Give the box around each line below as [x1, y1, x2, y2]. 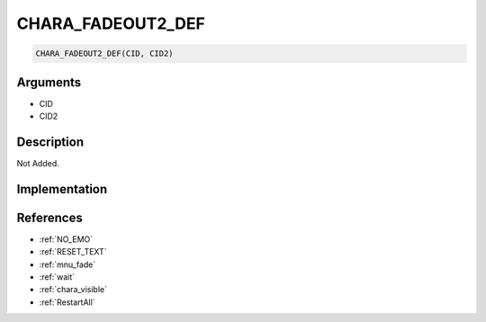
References [16, 210, 83, 225]
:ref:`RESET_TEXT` [39, 246, 107, 257]
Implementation [16, 181, 108, 197]
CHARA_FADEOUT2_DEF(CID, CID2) [35, 49, 175, 58]
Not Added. [16, 157, 60, 168]
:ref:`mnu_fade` [39, 259, 96, 270]
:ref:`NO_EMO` [39, 234, 94, 245]
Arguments [16, 75, 82, 90]
